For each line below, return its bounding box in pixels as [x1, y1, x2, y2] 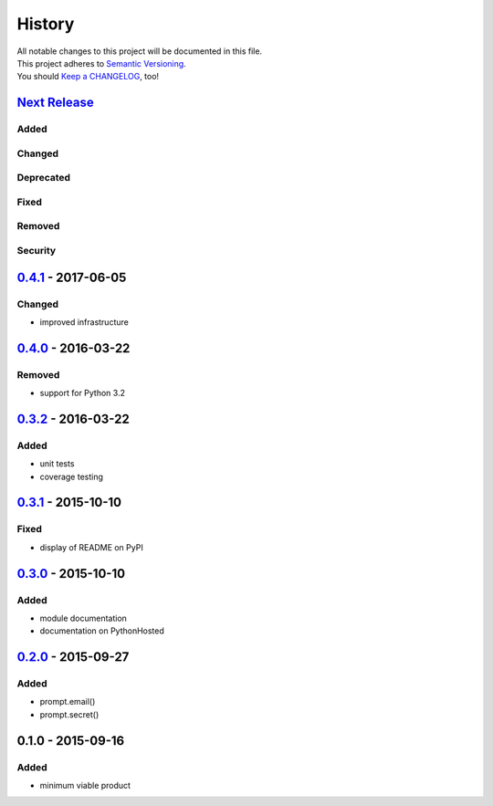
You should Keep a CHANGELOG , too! [16, 71, 160, 82]
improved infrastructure [39, 316, 130, 328]
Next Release [16, 95, 95, 110]
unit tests [39, 458, 75, 469]
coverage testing [39, 471, 104, 482]
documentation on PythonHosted [39, 625, 164, 636]
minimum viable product [39, 780, 131, 790]
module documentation [39, 612, 128, 623]
